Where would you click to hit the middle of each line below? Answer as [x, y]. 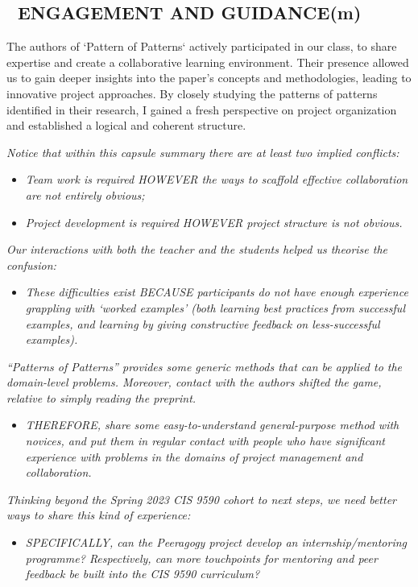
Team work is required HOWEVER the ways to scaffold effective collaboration [217, 179]
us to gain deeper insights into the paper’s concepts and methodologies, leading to [209, 78]
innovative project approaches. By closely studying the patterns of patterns [192, 93]
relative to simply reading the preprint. [101, 397]
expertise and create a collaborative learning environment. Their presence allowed [208, 62]
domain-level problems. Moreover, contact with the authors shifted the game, [194, 382]
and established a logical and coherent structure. [126, 125]
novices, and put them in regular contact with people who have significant [205, 441]
